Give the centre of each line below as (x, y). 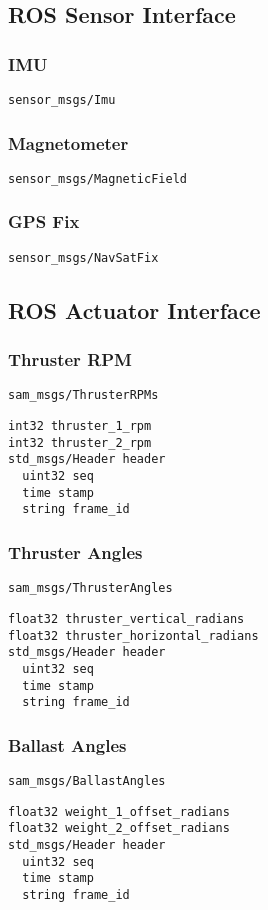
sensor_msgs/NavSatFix (83, 257)
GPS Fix (44, 221)
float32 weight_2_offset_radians (119, 828)
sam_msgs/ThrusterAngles (90, 588)
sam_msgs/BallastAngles (87, 781)
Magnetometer (68, 142)
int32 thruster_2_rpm (80, 442)
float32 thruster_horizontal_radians (133, 635)
